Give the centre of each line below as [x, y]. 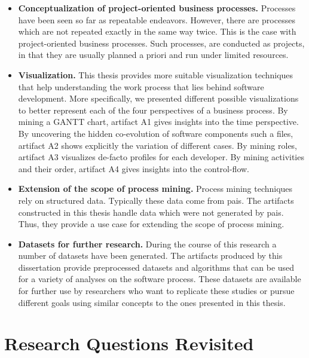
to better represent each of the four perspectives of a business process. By [153, 110]
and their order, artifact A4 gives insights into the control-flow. [134, 168]
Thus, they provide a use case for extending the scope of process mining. [151, 224]
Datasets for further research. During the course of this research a [147, 244]
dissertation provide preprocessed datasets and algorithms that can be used [156, 267]
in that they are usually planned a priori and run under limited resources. [153, 55]
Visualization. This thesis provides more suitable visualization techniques [156, 74]
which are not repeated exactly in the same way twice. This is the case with [157, 31]
